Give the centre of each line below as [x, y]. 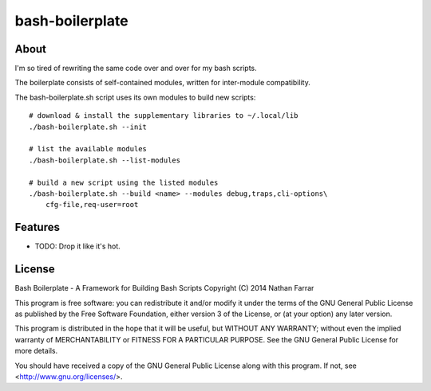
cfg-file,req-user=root [92, 205]
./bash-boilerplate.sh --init [88, 127]
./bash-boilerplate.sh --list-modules [105, 160]
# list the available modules [88, 149]
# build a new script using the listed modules [124, 182]
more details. [36, 351]
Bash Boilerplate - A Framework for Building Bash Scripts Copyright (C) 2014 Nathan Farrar [164, 288]
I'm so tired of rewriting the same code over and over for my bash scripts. [136, 68]
